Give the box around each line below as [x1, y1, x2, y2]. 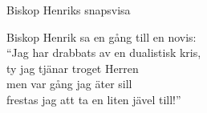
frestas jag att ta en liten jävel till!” [6, 91, 181, 107]
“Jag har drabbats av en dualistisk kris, [6, 44, 201, 61]
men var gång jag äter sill [6, 75, 132, 92]
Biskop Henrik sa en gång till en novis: [6, 28, 197, 45]
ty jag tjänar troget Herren [6, 59, 139, 76]
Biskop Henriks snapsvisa [6, 2, 131, 18]
